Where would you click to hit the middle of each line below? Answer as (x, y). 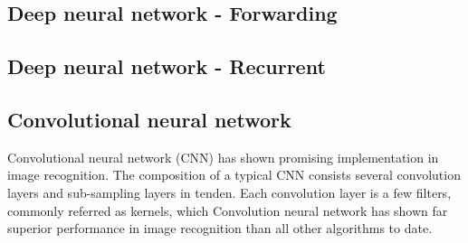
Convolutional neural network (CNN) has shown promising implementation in (223, 157)
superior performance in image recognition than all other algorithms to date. (220, 228)
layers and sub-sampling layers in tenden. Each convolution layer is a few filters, (229, 192)
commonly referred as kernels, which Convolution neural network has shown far (228, 210)
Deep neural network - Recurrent (167, 66)
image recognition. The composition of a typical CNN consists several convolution (234, 175)
